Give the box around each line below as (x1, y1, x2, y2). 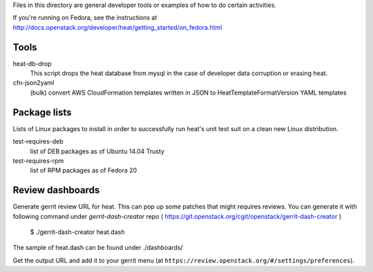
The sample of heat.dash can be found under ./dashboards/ (12, 244, 183, 252)
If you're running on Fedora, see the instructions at (12, 14, 157, 22)
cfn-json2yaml (12, 79, 55, 87)
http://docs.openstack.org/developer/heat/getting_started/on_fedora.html (12, 23, 222, 31)
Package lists (12, 106, 72, 118)
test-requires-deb (12, 137, 64, 146)
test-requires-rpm (12, 156, 64, 165)
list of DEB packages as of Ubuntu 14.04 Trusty (30, 147, 165, 155)
